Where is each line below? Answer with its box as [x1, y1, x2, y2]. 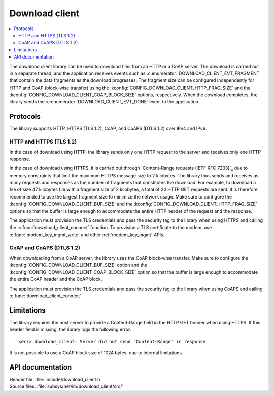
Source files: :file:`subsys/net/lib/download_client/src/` [9, 383, 124, 389]
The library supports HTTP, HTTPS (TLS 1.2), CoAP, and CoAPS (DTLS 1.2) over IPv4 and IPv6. [9, 125, 207, 132]
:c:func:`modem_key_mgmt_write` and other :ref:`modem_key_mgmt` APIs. [9, 232, 165, 238]
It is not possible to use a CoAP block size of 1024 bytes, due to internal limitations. [9, 349, 183, 356]
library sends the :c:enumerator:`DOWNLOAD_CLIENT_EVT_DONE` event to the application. [9, 99, 200, 105]
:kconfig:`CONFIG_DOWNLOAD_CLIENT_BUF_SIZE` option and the [9, 262, 147, 268]
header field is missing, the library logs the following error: [9, 326, 131, 333]
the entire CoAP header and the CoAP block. [9, 276, 102, 282]
